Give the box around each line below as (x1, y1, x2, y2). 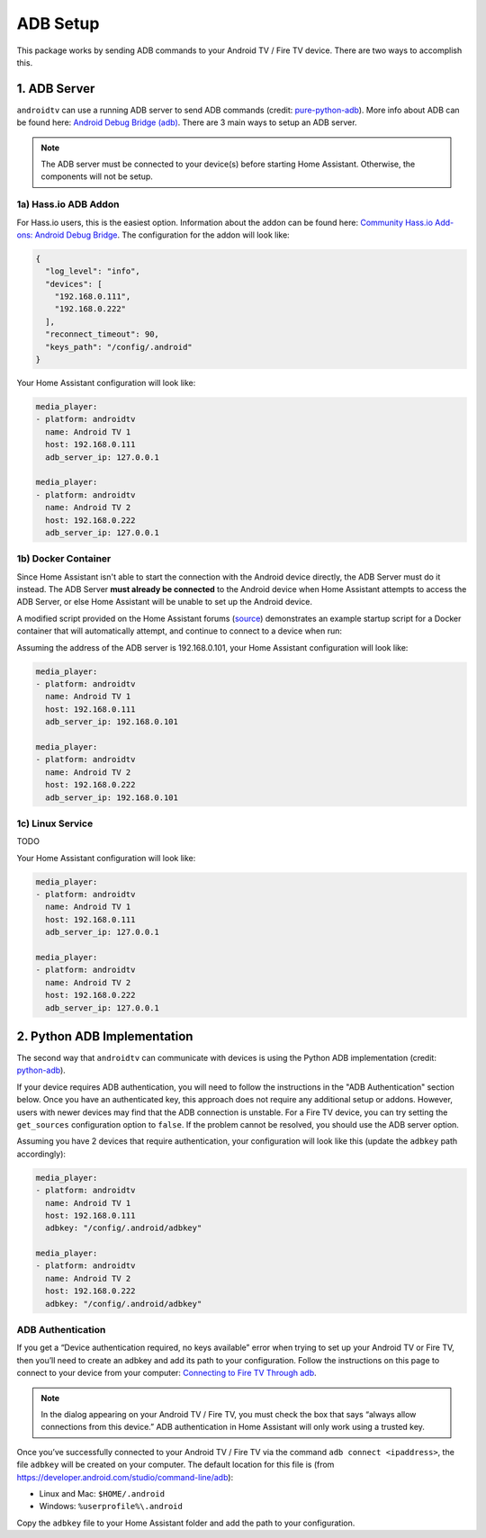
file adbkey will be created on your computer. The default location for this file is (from (16, 1459, 335, 1471)
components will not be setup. (40, 171, 153, 182)
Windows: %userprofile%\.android (39, 1501, 184, 1512)
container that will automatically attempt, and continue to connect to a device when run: (16, 625, 342, 636)
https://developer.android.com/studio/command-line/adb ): (16, 1471, 234, 1482)
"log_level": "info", (45, 266, 141, 276)
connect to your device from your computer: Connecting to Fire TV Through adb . (16, 1368, 317, 1379)
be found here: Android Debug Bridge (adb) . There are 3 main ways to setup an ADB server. (16, 117, 357, 128)
